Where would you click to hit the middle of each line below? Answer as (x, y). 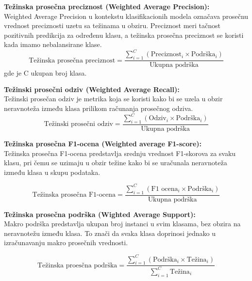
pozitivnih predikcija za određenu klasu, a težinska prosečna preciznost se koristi (124, 35)
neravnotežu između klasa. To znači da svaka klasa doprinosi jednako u (110, 233)
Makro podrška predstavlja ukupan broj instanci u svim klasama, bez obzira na (122, 224)
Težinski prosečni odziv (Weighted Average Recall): (92, 89)
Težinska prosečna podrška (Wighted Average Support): (100, 214)
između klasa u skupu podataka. (52, 172)
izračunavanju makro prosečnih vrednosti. (66, 242)
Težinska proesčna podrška (77, 265)
